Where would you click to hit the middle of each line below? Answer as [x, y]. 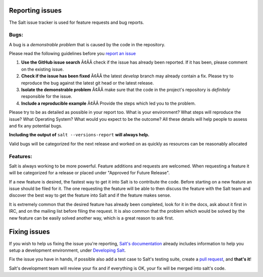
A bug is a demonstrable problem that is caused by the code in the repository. [87, 44]
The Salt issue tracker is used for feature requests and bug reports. [76, 22]
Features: [21, 156]
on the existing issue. [43, 69]
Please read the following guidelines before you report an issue [73, 54]
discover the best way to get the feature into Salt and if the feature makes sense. [90, 195]
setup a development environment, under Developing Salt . [67, 250]
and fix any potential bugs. [36, 126]
